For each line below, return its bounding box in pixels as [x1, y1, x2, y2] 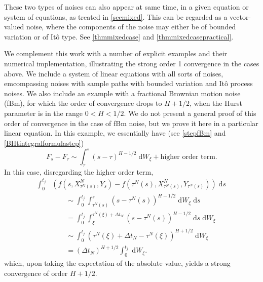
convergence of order [4, 267, 68, 278]
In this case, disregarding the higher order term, [4, 166, 154, 177]
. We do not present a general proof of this [124, 107, 256, 118]
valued [4, 21, 24, 32]
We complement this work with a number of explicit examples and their [4, 48, 228, 59]
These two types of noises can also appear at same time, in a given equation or [4, 2, 249, 12]
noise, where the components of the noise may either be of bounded [26, 21, 236, 32]
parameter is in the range [4, 107, 83, 118]
